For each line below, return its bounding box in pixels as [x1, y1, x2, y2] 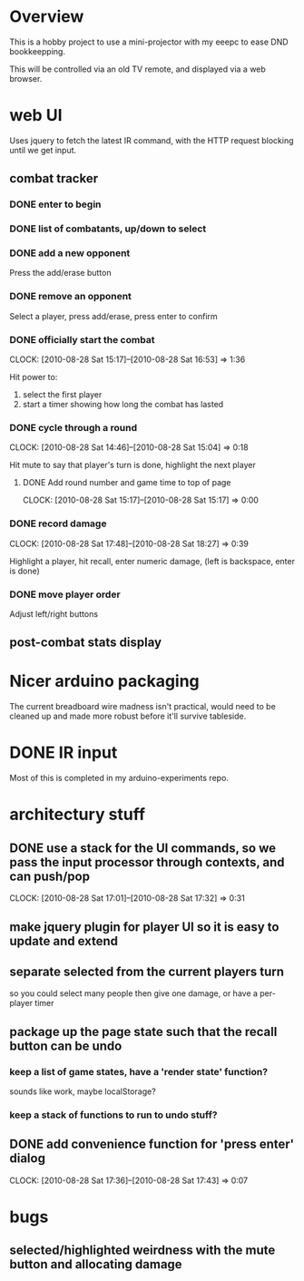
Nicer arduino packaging [9, 671, 200, 691]
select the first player [22, 389, 103, 400]
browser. [9, 73, 43, 83]
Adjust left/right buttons [9, 608, 98, 619]
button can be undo [9, 1038, 123, 1053]
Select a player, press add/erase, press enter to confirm [9, 310, 218, 321]
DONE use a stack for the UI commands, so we [9, 840, 277, 856]
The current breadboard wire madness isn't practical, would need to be [9, 701, 277, 712]
